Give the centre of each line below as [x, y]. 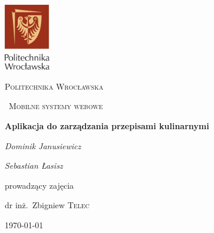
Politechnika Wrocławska [54, 86]
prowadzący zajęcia [39, 185]
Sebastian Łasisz [34, 165]
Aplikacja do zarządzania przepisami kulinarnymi [107, 125]
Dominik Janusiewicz [43, 145]
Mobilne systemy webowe [56, 106]
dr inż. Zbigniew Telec [47, 205]
